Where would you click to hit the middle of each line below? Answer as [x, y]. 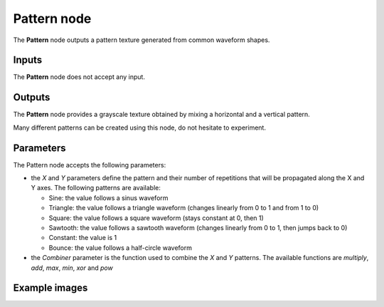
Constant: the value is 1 [83, 238]
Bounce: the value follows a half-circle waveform [120, 248]
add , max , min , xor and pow [72, 268]
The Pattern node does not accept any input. [79, 77]
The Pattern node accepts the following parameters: [90, 165]
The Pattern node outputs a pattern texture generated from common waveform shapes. [142, 40]
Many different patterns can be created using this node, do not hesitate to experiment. [140, 128]
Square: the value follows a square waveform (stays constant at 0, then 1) [156, 218]
